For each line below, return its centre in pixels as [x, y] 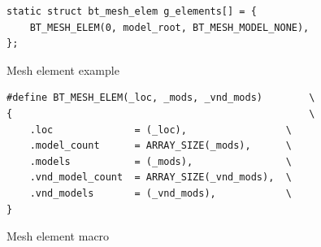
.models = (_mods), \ [160, 161]
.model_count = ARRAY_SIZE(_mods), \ [160, 146]
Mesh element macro [58, 236]
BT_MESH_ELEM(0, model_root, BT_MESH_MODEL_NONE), [169, 27]
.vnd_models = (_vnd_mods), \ [160, 193]
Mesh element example [63, 69]
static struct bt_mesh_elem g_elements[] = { [132, 11]
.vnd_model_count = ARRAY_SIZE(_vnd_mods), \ [160, 178]
